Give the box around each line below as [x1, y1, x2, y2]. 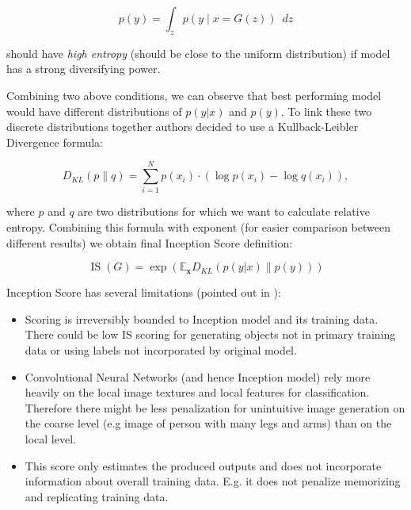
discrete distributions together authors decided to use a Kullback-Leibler [6, 118, 359, 135]
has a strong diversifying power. [6, 60, 161, 77]
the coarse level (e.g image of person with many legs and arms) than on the [25, 415, 392, 431]
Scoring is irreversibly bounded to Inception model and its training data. [25, 310, 379, 327]
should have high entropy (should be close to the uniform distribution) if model [6, 44, 390, 61]
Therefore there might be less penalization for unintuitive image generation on [25, 399, 405, 416]
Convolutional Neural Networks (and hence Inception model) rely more [25, 368, 371, 385]
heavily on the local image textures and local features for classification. [25, 384, 370, 401]
